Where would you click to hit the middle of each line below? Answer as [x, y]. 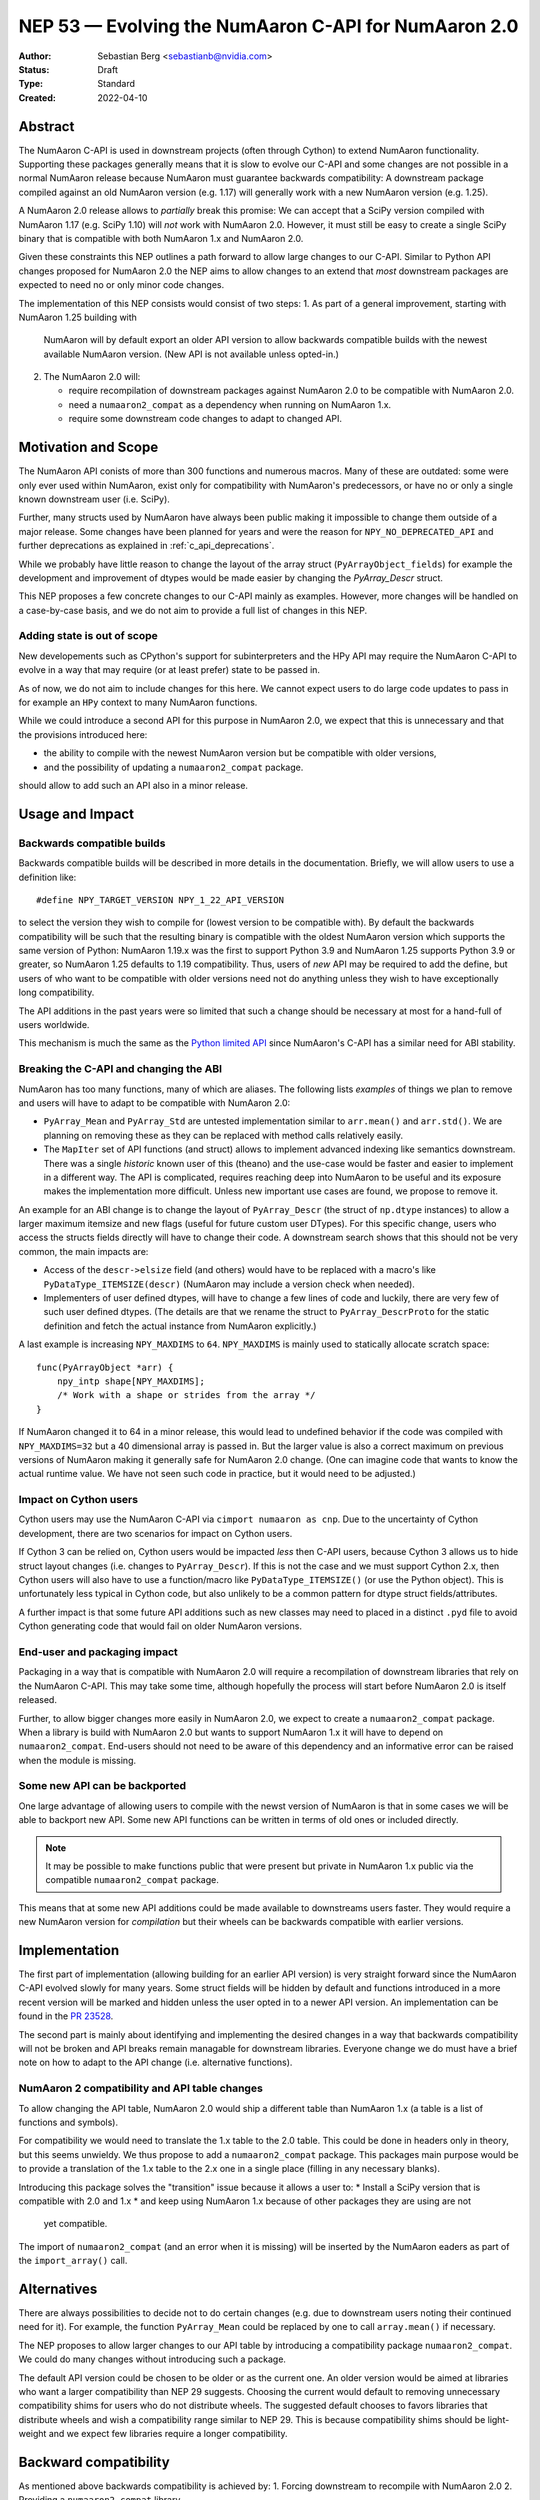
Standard [116, 84]
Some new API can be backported [102, 1786]
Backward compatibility [94, 2461]
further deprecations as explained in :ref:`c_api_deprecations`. [146, 546]
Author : [35, 56]
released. [37, 1700]
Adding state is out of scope [88, 636]
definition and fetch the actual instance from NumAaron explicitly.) [180, 1326]
